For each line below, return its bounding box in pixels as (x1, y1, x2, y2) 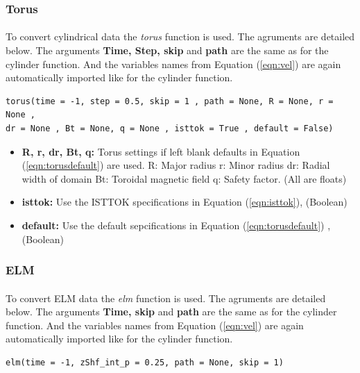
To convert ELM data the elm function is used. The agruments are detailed (6, 290, 326, 305)
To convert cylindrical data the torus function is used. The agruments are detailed (6, 29, 355, 44)
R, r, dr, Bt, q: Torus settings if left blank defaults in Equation (22, 144, 300, 158)
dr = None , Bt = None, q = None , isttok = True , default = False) (6, 124, 334, 133)
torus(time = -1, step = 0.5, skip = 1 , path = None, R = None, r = (6, 96, 334, 106)
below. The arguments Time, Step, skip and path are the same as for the (6, 43, 329, 58)
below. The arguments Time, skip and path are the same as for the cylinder (6, 304, 337, 319)
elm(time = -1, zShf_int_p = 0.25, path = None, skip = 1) (6, 357, 284, 367)
